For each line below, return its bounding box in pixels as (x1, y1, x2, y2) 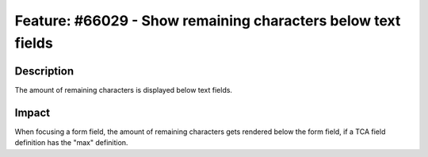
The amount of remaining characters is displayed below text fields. (14, 85, 233, 94)
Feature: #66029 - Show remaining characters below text (14, 12, 401, 29)
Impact (14, 105, 51, 119)
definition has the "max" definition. (14, 138, 128, 147)
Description (14, 64, 75, 78)
